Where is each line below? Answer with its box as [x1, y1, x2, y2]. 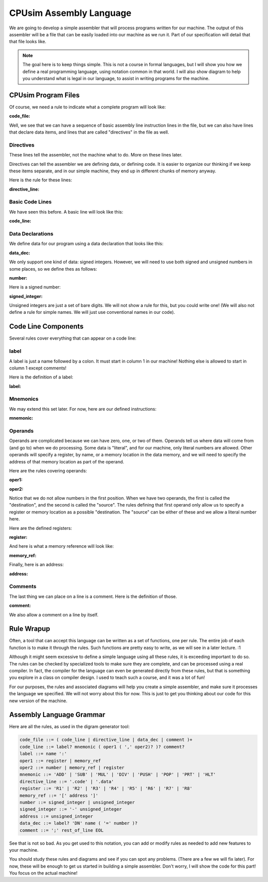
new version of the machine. [9, 698, 67, 704]
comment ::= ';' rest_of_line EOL [19, 827, 104, 833]
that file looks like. [9, 39, 47, 45]
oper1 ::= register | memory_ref [19, 758, 101, 763]
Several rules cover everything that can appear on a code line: [9, 335, 136, 341]
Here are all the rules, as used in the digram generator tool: [9, 724, 130, 730]
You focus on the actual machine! [9, 870, 78, 876]
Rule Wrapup [9, 625, 51, 633]
